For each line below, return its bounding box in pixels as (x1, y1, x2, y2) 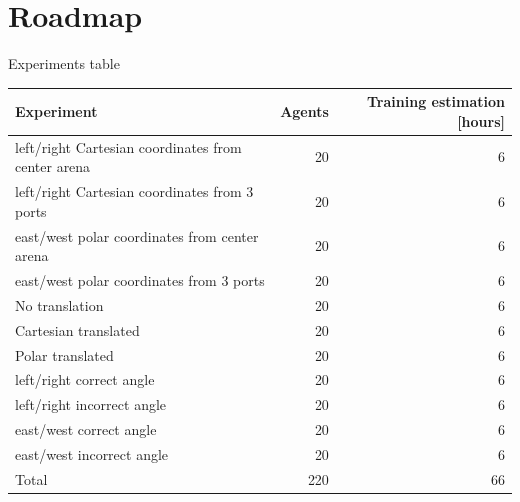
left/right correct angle (15, 369, 155, 390)
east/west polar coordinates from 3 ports (15, 269, 265, 290)
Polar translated (15, 344, 114, 365)
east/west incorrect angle (15, 443, 169, 464)
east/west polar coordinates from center (15, 225, 259, 246)
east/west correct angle (15, 419, 157, 440)
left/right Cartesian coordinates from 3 (15, 181, 254, 202)
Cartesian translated (15, 319, 140, 340)
